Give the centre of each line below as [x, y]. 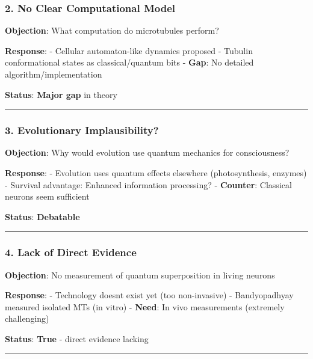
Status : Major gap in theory [61, 94]
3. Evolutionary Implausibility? [82, 130]
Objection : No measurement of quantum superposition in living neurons [140, 275]
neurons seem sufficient [47, 196]
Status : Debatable [42, 216]
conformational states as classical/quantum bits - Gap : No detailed [129, 62]
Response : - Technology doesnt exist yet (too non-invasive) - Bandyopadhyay [149, 295]
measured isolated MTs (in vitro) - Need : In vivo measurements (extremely [145, 306]
